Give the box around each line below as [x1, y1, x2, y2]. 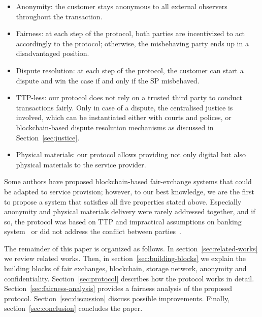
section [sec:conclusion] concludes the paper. [4, 303, 143, 313]
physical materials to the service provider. [16, 159, 146, 169]
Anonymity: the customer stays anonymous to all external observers [16, 1, 227, 11]
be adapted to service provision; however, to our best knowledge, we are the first [4, 186, 254, 196]
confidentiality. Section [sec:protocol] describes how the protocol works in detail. [4, 273, 254, 283]
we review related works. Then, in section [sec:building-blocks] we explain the [4, 253, 246, 264]
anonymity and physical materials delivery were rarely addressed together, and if [4, 206, 255, 217]
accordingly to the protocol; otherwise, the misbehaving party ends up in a [16, 38, 249, 48]
